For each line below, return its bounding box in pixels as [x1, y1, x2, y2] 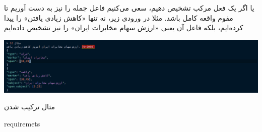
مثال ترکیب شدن [4, 101, 55, 112]
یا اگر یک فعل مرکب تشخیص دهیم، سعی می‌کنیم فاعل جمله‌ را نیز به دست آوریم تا [4, 3, 254, 13]
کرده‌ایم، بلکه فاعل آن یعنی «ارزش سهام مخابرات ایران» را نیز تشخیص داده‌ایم [4, 22, 243, 33]
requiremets [4, 118, 40, 128]
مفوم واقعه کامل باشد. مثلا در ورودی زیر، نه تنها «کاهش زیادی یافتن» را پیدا [4, 12, 233, 23]
